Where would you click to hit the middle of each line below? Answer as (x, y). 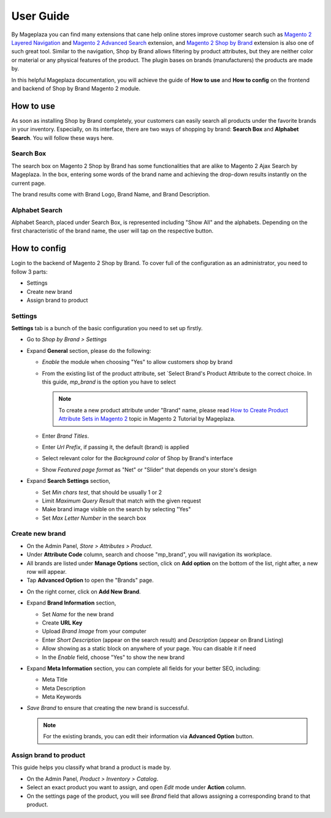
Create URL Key (62, 622)
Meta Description (64, 688)
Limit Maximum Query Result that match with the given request (122, 501)
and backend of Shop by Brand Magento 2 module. (76, 88)
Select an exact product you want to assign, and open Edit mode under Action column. (136, 787)
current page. (29, 183)
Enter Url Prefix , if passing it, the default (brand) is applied (116, 447)
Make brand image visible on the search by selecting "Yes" (116, 509)
